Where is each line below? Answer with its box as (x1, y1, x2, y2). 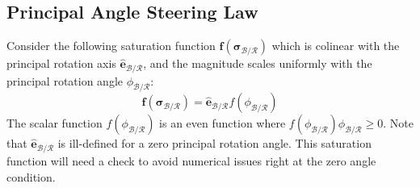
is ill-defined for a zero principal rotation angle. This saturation (57, 135, 372, 152)
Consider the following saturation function (6, 37, 216, 54)
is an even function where (159, 115, 286, 132)
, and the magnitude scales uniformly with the (143, 55, 372, 72)
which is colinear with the (271, 37, 400, 54)
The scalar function (6, 115, 103, 132)
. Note (383, 115, 414, 132)
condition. (6, 168, 56, 185)
